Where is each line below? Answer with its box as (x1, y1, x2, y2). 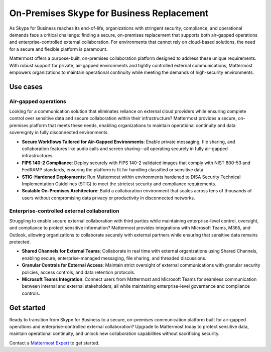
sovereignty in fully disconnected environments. (9, 130, 109, 136)
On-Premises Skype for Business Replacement (9, 8, 209, 19)
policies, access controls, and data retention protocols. (22, 269, 135, 275)
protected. (9, 239, 31, 245)
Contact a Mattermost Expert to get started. (9, 339, 100, 346)
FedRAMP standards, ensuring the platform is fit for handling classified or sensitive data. (22, 167, 205, 173)
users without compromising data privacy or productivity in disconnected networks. (22, 195, 195, 201)
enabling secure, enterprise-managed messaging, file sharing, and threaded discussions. (22, 255, 207, 261)
